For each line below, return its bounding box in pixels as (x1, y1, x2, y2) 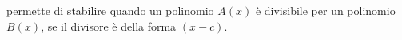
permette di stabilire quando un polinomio (6, 2, 214, 18)
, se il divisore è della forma (41, 17, 177, 34)
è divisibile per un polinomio (255, 2, 396, 18)
